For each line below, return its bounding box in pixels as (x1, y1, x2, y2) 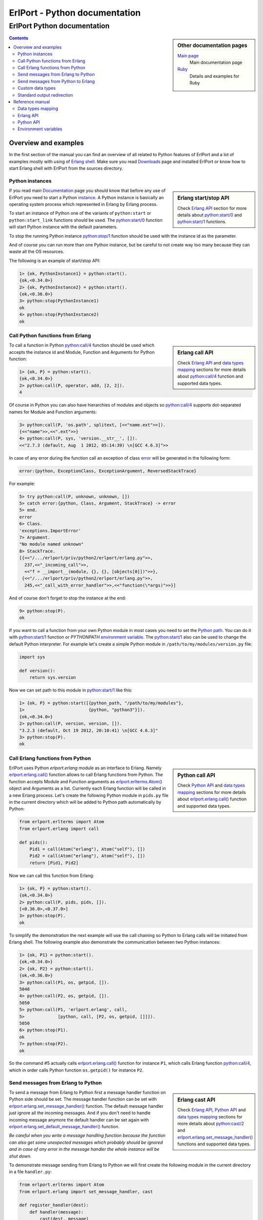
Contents (9, 35, 29, 41)
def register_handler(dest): (19, 1202, 89, 1208)
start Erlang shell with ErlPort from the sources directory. (9, 165, 123, 171)
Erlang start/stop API (177, 195, 230, 202)
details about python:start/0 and (177, 212, 242, 218)
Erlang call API (177, 349, 214, 356)
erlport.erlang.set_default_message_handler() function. (9, 1123, 120, 1129)
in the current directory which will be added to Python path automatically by (9, 799, 162, 805)
